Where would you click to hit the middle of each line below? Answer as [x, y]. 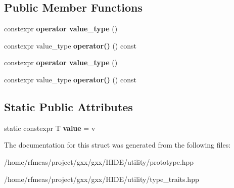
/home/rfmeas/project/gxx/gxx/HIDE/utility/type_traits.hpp [102, 179]
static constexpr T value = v [50, 128]
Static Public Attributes [68, 106]
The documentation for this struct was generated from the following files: [118, 145]
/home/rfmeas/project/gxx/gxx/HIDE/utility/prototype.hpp [99, 161]
